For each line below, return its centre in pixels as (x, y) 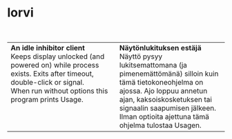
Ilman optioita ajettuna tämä (164, 116)
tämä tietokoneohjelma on (162, 82)
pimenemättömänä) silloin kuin (169, 74)
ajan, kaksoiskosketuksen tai (166, 99)
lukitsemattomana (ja (154, 65)
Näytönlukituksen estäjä (161, 47)
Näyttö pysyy (141, 56)
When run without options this (59, 91)
